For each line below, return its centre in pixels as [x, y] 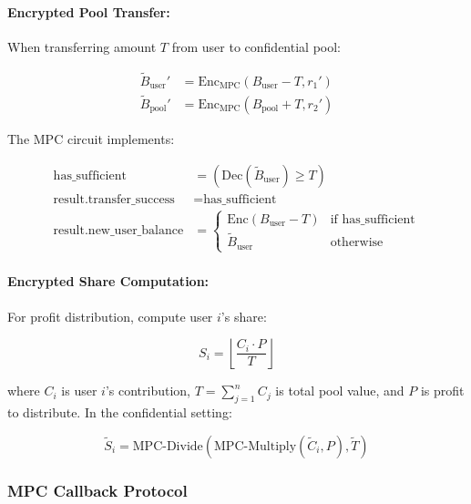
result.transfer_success [114, 199]
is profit [442, 391]
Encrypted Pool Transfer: [89, 11]
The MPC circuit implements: [91, 138]
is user [79, 391]
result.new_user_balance [118, 231]
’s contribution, [148, 391]
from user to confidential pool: [256, 46]
